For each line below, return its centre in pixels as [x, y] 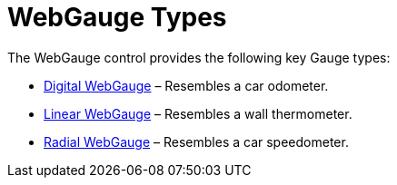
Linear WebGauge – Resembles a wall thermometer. [198, 113]
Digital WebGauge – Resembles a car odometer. [186, 85]
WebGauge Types [117, 17]
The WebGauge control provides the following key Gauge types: [199, 57]
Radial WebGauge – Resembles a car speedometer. [196, 141]
